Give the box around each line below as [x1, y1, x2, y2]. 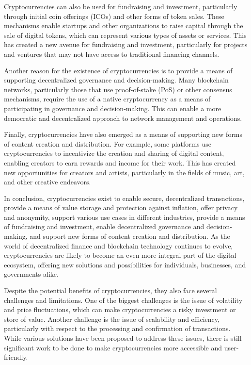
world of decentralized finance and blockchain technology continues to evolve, [4, 240, 233, 250]
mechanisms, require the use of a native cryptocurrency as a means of [4, 94, 211, 104]
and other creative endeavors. [4, 177, 91, 187]
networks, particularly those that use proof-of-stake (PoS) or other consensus [4, 84, 232, 94]
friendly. [4, 352, 28, 362]
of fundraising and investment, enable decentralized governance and [4, 221, 204, 232]
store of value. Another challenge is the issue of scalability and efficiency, [4, 314, 220, 324]
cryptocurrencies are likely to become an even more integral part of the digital [4, 250, 236, 260]
